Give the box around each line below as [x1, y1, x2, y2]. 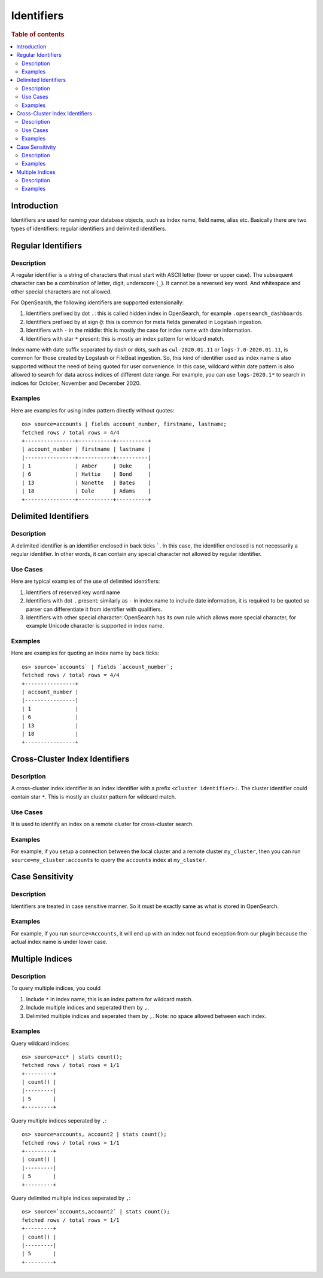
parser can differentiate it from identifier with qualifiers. [26, 606, 163, 613]
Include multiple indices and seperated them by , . [26, 1004, 150, 1011]
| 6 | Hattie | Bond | [22, 471, 151, 478]
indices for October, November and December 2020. [11, 380, 141, 387]
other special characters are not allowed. [11, 288, 112, 295]
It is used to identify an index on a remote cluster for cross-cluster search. [11, 821, 194, 828]
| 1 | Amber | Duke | [22, 463, 151, 469]
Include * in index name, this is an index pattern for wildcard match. [26, 995, 193, 1002]
